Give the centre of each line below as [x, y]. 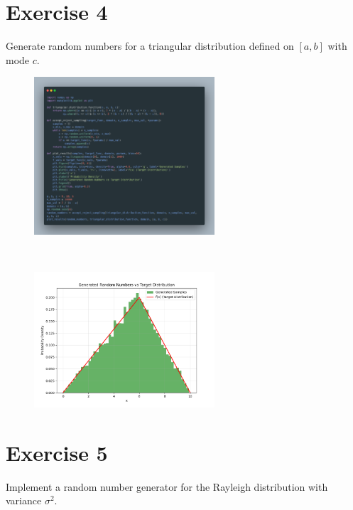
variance [24, 500]
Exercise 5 [57, 452]
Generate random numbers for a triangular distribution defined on [150, 46]
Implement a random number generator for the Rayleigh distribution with [167, 486]
